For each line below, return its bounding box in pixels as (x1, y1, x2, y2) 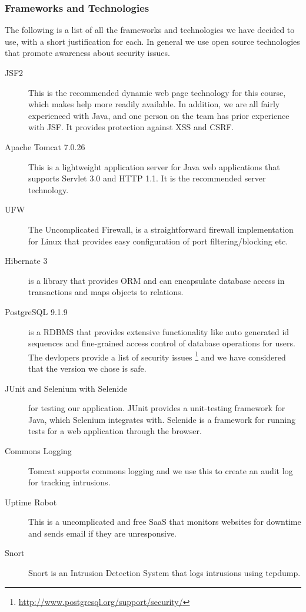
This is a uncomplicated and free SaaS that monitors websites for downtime (28, 515, 301, 528)
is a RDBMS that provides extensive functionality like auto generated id (28, 325, 290, 338)
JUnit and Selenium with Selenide (5, 382, 128, 394)
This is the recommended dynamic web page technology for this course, (28, 86, 286, 98)
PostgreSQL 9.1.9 (5, 305, 68, 317)
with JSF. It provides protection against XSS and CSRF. (28, 121, 234, 133)
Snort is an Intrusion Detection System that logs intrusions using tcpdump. (28, 567, 301, 579)
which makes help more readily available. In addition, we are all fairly (28, 98, 280, 110)
